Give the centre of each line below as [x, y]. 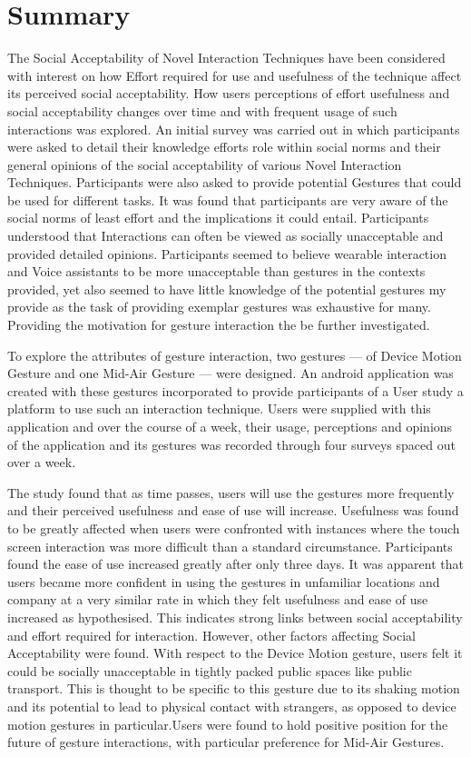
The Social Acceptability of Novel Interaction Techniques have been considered [226, 58]
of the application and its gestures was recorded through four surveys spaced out [231, 444]
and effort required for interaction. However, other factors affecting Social [211, 635]
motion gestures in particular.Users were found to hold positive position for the [228, 724]
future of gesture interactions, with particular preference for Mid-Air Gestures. [226, 742]
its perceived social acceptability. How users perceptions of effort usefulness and [229, 93]
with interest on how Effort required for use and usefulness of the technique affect [235, 75]
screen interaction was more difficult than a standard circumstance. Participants [230, 546]
